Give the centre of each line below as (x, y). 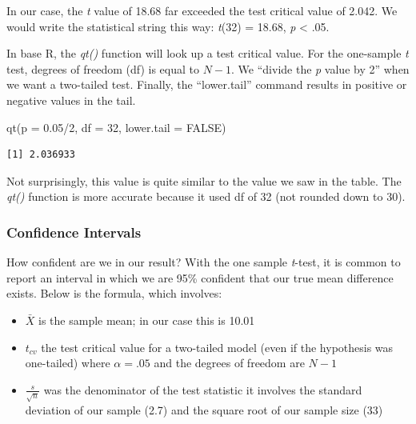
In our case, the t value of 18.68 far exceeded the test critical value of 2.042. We (202, 10)
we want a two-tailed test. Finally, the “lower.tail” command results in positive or (207, 84)
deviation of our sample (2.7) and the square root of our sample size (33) (204, 409)
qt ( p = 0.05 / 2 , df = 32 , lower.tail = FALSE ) (116, 127)
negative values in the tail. (71, 100)
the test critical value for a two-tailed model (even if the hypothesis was (217, 347)
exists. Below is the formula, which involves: (114, 293)
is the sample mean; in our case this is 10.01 (147, 320)
